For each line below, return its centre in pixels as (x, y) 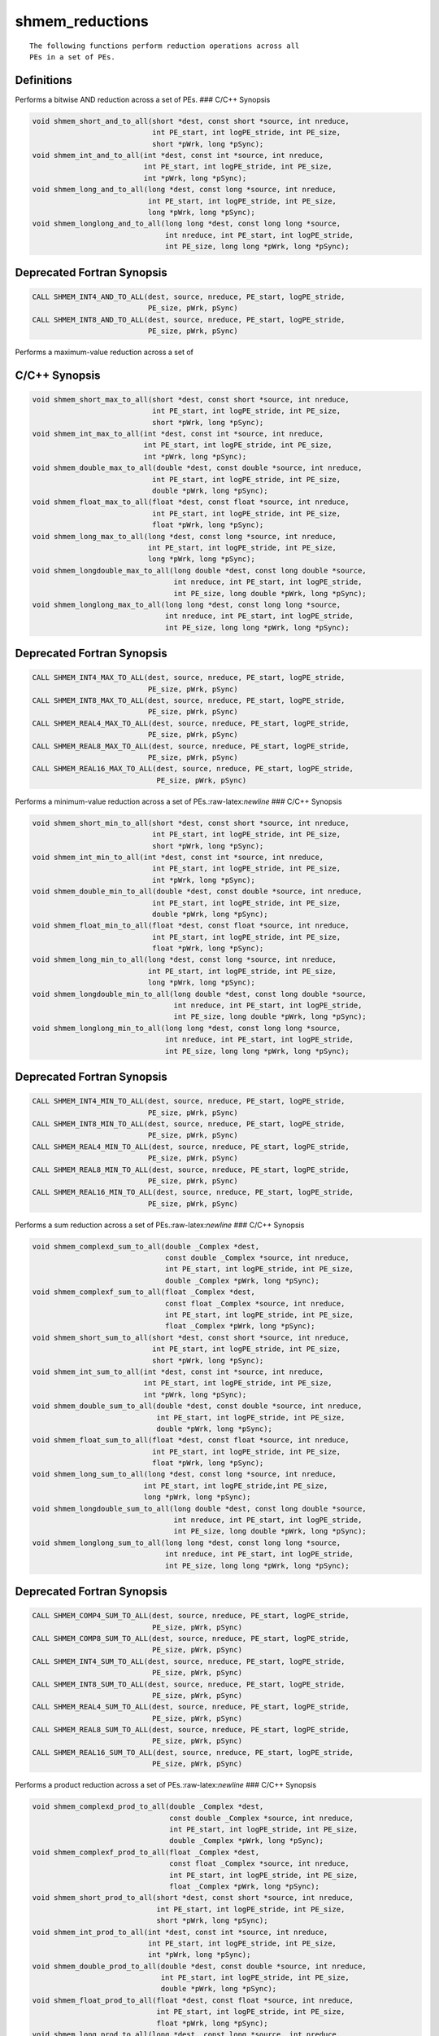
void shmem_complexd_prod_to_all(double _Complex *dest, (148, 1807)
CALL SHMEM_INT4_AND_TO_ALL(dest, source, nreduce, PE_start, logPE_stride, (189, 296)
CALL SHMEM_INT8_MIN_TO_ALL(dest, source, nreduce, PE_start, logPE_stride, (189, 1123)
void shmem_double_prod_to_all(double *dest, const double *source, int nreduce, (200, 1966)
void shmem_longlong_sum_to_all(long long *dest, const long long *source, (187, 1542)
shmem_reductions (82, 21)
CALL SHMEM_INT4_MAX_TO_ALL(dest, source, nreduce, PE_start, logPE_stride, (189, 678)
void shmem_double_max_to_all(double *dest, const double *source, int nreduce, (197, 468)
